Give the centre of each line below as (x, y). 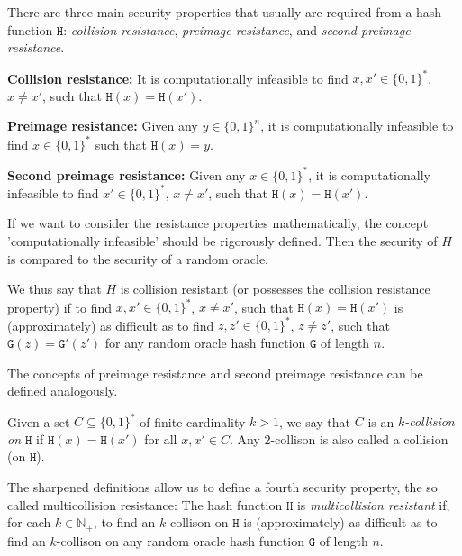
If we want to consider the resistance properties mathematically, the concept (218, 223)
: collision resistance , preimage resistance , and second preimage (237, 29)
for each (29, 522)
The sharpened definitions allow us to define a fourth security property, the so (222, 486)
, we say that (315, 421)
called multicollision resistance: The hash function (145, 504)
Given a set (39, 421)
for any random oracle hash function (205, 342)
